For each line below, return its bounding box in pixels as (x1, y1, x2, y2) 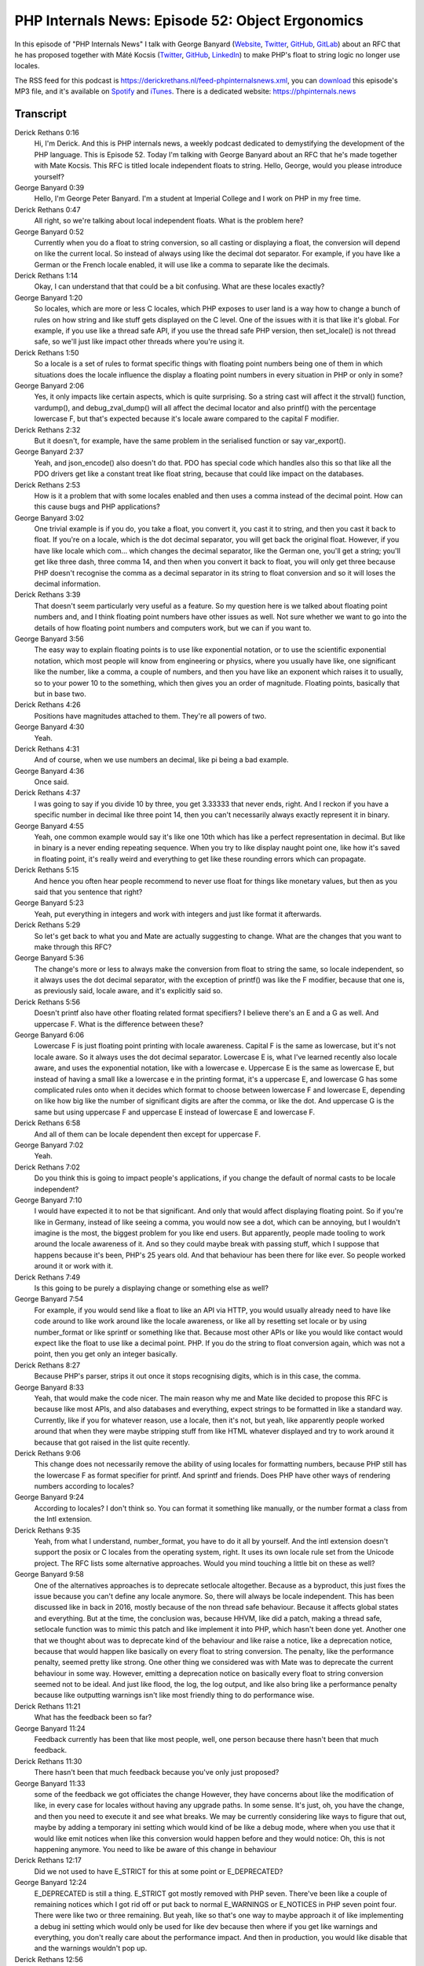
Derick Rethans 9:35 (14, 1526, 81, 1535)
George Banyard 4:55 (14, 821, 84, 830)
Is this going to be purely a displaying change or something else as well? (34, 1283, 269, 1293)
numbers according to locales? (34, 1482, 134, 1491)
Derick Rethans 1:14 (14, 271, 79, 281)
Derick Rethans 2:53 (14, 480, 81, 489)
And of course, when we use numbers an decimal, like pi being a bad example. (34, 755, 290, 764)
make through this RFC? (34, 942, 112, 952)
